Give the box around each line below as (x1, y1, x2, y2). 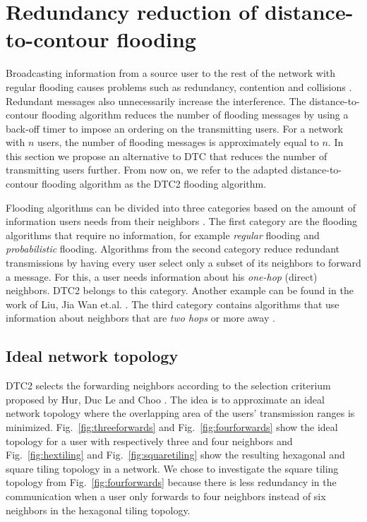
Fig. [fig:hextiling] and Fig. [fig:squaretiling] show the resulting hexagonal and (6, 447, 345, 462)
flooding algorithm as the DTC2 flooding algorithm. (41, 176, 267, 191)
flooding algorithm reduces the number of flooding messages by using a (41, 107, 349, 122)
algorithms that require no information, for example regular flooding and (6, 227, 320, 242)
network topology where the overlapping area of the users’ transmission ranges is (6, 406, 355, 420)
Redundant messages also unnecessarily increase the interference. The (6, 93, 306, 108)
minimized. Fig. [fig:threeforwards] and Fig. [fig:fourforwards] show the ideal (6, 419, 338, 434)
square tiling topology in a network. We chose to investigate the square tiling (6, 461, 339, 475)
